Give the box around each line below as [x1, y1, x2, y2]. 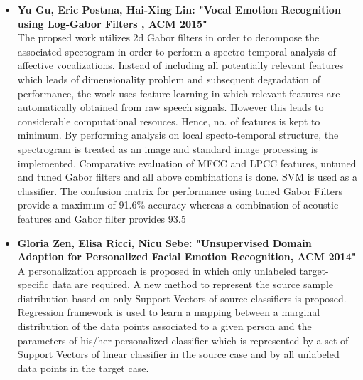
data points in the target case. [17, 360, 149, 375]
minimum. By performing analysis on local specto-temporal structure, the [17, 127, 339, 142]
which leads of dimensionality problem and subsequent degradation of [17, 71, 321, 86]
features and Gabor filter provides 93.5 [17, 211, 186, 226]
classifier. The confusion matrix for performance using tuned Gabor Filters [17, 183, 342, 198]
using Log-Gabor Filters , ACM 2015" [17, 16, 207, 31]
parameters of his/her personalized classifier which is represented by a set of [17, 332, 349, 347]
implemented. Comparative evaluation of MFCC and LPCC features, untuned [17, 155, 357, 170]
